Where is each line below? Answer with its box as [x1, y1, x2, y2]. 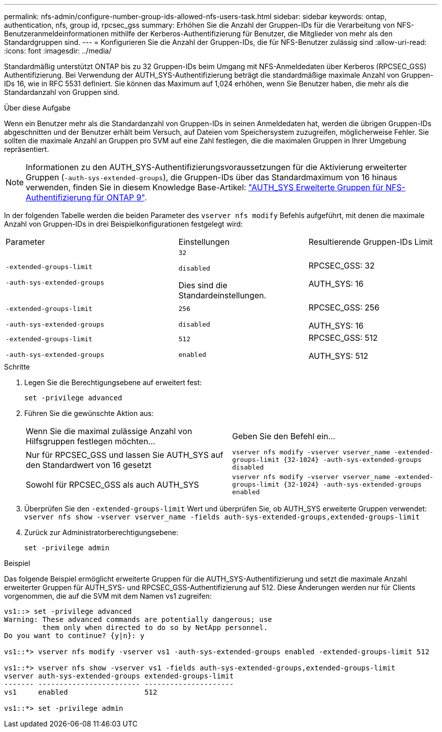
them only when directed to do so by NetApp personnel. [42, 623, 268, 632]
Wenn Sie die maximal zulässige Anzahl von [26, 426, 192, 436]
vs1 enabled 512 [4, 688, 157, 696]
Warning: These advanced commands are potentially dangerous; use [4, 615, 272, 623]
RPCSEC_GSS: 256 [308, 302, 379, 312]
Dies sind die [178, 280, 228, 290]
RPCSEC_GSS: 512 [308, 333, 378, 343]
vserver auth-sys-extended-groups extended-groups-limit [4, 672, 234, 680]
